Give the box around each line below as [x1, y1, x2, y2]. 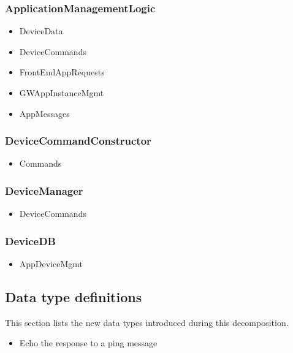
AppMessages [19, 107, 70, 120]
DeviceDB [5, 233, 56, 248]
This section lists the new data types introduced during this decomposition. [5, 316, 289, 328]
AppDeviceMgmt [19, 257, 83, 270]
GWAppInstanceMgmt [19, 86, 104, 99]
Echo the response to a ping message [19, 336, 158, 349]
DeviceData [19, 25, 63, 37]
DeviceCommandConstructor [5, 133, 151, 148]
